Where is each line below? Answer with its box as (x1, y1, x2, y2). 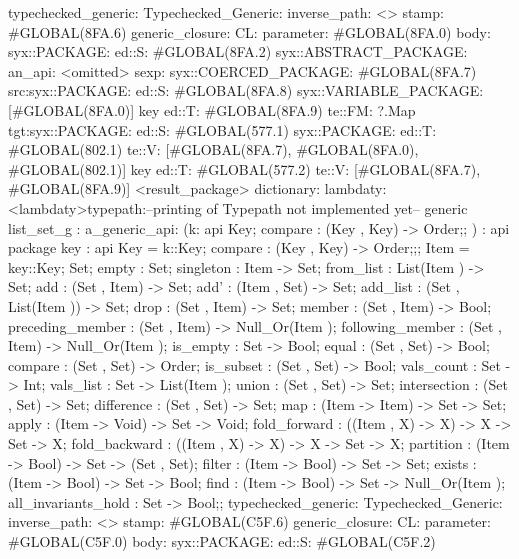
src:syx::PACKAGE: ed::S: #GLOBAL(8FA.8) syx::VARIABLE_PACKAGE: (8, 80, 484, 101)
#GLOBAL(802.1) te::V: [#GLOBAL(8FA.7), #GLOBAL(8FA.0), (8, 139, 419, 160)
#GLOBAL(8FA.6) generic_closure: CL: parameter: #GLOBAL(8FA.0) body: (8, 21, 491, 42)
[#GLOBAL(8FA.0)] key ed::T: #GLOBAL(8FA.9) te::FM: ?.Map (8, 99, 416, 120)
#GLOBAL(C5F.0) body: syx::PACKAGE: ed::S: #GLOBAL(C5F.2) (8, 531, 436, 552)
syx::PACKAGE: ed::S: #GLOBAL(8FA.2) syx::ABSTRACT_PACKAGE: (8, 41, 468, 62)
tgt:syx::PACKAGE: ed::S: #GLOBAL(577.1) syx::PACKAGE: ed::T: (8, 119, 437, 140)
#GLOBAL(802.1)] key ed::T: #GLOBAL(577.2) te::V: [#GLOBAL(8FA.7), (8, 158, 481, 179)
